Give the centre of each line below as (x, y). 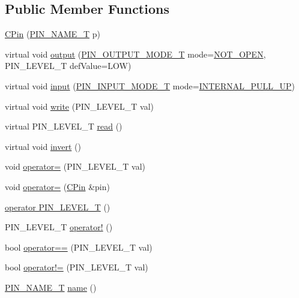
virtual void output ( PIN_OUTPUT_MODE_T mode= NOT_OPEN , (135, 54)
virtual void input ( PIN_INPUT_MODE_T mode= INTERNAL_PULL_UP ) (150, 85)
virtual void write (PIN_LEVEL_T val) (80, 106)
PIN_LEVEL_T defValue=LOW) (68, 66)
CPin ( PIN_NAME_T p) (53, 34)
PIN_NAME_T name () (51, 287)
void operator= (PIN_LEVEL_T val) (75, 166)
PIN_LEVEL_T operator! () (59, 227)
